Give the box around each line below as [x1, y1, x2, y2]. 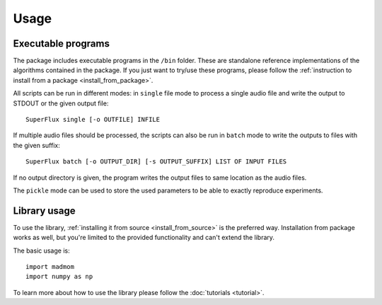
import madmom [25, 263, 74, 271]
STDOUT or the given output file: [13, 99, 109, 108]
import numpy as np [25, 272, 93, 281]
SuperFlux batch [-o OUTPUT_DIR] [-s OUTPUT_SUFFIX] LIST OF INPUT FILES [25, 158, 287, 166]
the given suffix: [13, 141, 60, 149]
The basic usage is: [13, 246, 70, 255]
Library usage [13, 205, 76, 217]
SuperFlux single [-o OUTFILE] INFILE [25, 115, 161, 124]
